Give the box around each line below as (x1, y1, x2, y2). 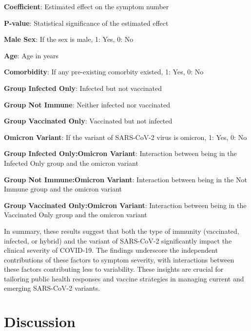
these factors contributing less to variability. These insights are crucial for (4, 264, 224, 274)
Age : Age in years (4, 50, 59, 60)
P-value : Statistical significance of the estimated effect (4, 17, 169, 28)
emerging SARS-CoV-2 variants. (4, 283, 100, 293)
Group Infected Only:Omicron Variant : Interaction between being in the (4, 148, 237, 158)
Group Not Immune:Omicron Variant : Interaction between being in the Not (4, 174, 247, 184)
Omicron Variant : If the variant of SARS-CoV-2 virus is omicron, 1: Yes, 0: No (4, 132, 247, 142)
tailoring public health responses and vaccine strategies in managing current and (4, 273, 244, 283)
